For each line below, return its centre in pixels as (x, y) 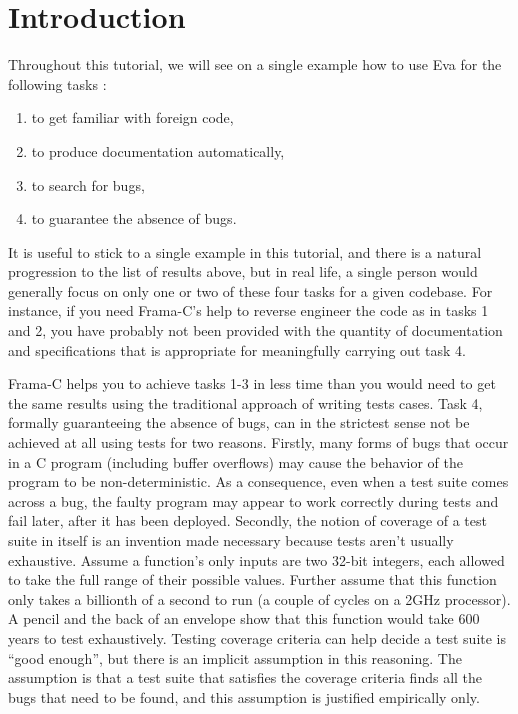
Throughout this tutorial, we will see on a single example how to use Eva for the (255, 64)
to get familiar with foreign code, (132, 117)
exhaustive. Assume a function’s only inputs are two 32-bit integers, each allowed (256, 559)
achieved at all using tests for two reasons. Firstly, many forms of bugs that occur (258, 442)
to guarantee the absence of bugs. (134, 218)
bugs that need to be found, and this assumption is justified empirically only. (244, 696)
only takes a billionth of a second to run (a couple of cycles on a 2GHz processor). (259, 598)
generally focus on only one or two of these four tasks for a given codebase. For (250, 290)
